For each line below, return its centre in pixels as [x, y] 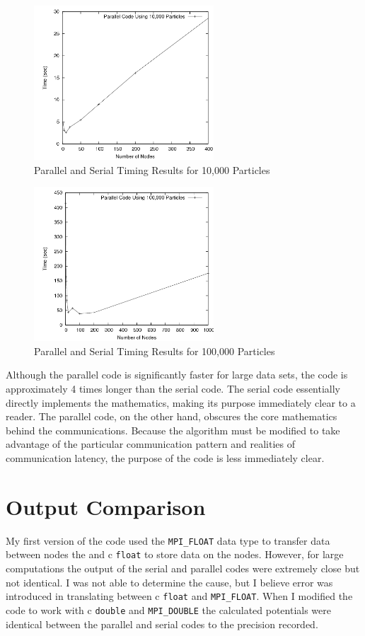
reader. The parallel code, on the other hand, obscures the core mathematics [172, 416]
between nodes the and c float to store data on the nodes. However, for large [175, 554]
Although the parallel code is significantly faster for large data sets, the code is [177, 375]
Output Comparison [106, 506]
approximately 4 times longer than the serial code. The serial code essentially [173, 389]
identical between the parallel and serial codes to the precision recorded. [162, 624]
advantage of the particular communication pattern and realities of [150, 444]
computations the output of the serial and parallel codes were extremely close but [183, 568]
